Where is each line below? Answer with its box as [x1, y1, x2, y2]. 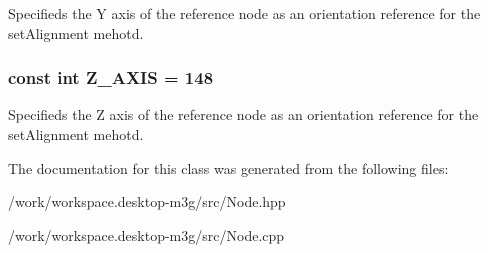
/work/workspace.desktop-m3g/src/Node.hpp [8, 191, 286, 212]
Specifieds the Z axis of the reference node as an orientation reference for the [8, 104, 479, 125]
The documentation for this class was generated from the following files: [8, 157, 449, 178]
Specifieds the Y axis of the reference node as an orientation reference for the [8, 3, 481, 23]
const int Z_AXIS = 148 [8, 65, 214, 90]
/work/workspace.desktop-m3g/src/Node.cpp [8, 224, 285, 245]
